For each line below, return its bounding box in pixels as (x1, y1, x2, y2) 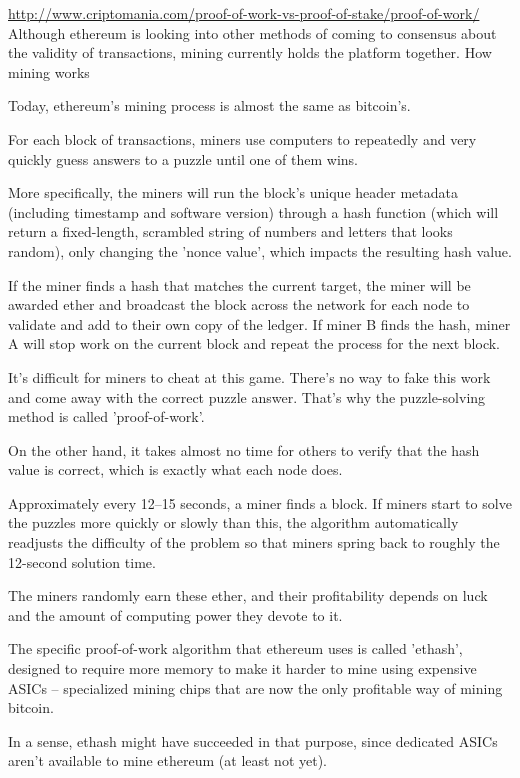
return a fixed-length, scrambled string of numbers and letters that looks (8, 221, 453, 242)
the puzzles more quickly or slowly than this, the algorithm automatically (8, 512, 459, 533)
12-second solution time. (8, 551, 156, 572)
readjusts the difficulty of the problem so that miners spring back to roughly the (8, 532, 500, 553)
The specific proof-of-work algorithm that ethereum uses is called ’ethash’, (8, 638, 463, 659)
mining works (8, 61, 90, 82)
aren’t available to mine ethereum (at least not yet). (8, 750, 328, 771)
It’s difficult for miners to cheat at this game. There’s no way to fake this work (8, 366, 491, 387)
